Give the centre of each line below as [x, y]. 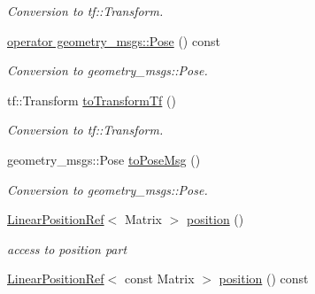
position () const [264, 279]
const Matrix [159, 279]
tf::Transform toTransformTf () [92, 100]
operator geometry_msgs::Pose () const [114, 40]
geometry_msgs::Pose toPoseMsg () [104, 159]
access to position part [67, 248]
